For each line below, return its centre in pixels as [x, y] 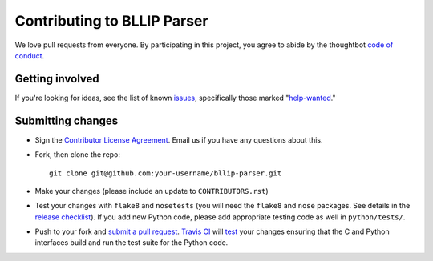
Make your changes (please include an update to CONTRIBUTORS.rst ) [152, 191]
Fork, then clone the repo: [77, 155]
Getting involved [57, 79]
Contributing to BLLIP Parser [111, 21]
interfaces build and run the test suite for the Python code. [132, 243]
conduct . [30, 55]
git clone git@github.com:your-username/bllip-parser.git [166, 173]
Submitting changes [67, 120]
